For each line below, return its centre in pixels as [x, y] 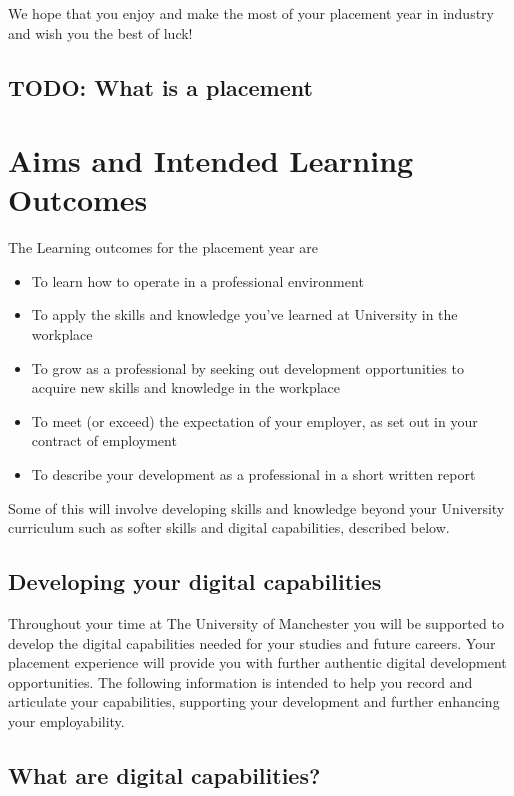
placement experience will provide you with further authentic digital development [257, 662]
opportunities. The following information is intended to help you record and [240, 681]
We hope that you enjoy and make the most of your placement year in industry [251, 13]
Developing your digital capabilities [195, 581]
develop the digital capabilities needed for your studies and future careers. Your [252, 642]
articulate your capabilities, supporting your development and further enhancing [254, 701]
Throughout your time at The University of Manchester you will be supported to [256, 623]
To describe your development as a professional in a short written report [253, 474]
